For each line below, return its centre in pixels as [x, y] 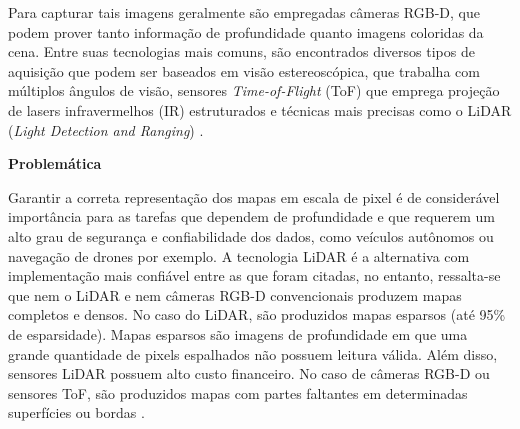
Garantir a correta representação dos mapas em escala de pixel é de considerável [254, 196]
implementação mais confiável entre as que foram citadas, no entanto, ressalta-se [254, 275]
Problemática [55, 163]
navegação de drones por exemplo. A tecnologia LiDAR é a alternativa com [239, 255]
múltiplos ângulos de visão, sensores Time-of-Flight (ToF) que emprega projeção [254, 90]
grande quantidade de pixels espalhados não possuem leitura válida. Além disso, [253, 353]
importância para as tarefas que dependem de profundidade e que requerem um [251, 216]
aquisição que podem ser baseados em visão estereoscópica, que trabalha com [244, 70]
